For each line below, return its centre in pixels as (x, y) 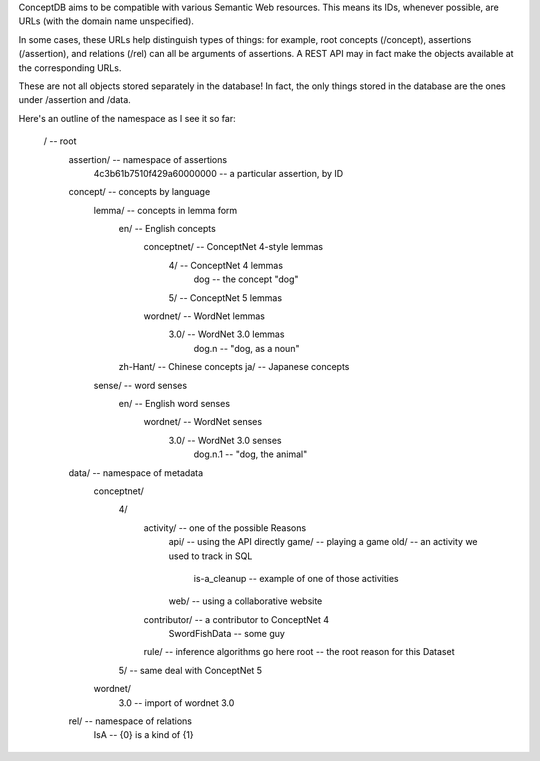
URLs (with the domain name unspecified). (106, 21)
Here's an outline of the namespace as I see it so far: (127, 118)
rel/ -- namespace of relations (130, 721)
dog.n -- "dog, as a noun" (246, 348)
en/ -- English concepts (167, 229)
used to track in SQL (210, 556)
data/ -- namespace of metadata (136, 472)
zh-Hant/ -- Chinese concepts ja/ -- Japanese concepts (234, 367)
